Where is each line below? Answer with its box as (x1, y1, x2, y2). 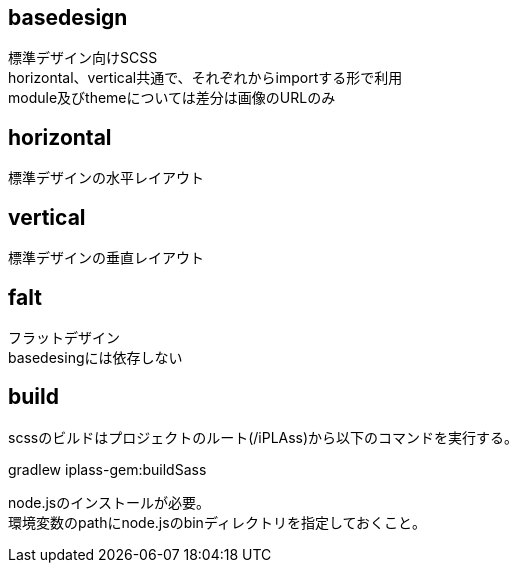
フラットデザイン (8, 328, 120, 346)
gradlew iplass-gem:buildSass (8, 460, 207, 478)
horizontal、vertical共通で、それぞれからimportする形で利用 (8, 69, 403, 87)
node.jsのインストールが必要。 (8, 493, 210, 511)
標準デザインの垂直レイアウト (8, 249, 204, 267)
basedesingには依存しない (8, 348, 183, 366)
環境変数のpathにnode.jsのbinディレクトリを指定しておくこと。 (8, 513, 427, 531)
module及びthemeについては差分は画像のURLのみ (8, 89, 336, 107)
